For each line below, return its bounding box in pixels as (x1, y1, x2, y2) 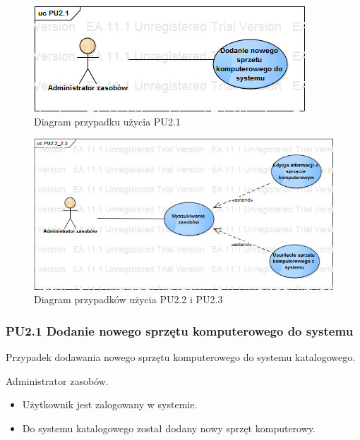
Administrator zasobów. (6, 373, 109, 388)
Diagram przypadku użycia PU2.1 (34, 114, 181, 128)
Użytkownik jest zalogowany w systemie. (22, 397, 198, 412)
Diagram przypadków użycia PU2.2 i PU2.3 (34, 292, 223, 307)
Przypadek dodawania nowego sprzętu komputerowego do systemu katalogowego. (6, 350, 356, 365)
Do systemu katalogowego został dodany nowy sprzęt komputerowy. (22, 421, 316, 436)
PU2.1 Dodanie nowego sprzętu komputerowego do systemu (6, 322, 354, 339)
